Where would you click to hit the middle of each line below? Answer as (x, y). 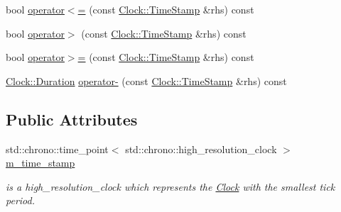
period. (20, 200)
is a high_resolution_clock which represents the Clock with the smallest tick (170, 186)
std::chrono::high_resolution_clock (201, 149)
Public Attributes (72, 119)
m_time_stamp (40, 163)
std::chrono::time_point (57, 149)
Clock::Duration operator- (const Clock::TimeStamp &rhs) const (146, 80)
